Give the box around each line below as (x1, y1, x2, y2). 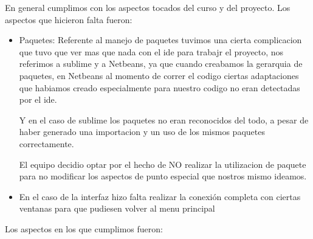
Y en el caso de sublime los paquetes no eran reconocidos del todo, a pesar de (19, 113, 309, 126)
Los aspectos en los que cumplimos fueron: (5, 222, 163, 235)
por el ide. (19, 93, 57, 106)
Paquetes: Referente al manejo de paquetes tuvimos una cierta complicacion (19, 33, 302, 46)
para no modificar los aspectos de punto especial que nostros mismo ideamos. (19, 170, 307, 182)
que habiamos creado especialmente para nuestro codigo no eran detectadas (19, 81, 300, 94)
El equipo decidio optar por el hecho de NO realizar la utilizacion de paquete (19, 158, 306, 170)
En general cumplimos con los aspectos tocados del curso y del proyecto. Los (5, 1, 291, 13)
